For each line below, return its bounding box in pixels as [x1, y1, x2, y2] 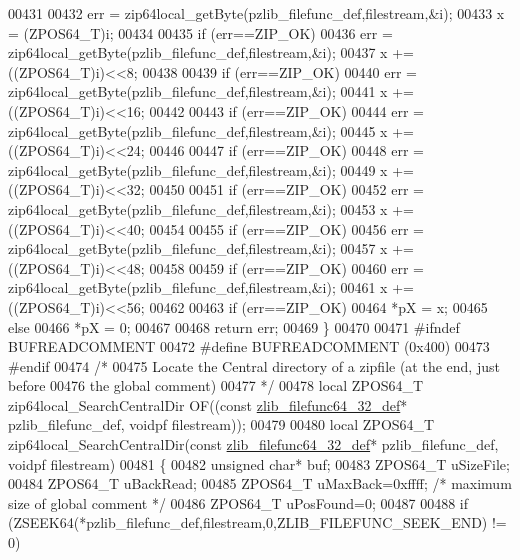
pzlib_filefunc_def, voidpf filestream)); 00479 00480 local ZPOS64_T [8, 414, 435, 435]
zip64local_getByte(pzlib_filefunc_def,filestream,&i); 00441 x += [8, 81, 414, 102]
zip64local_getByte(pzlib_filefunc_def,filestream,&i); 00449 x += [8, 159, 414, 180]
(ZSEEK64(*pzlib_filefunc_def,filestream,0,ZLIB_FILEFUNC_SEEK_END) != [8, 512, 507, 533]
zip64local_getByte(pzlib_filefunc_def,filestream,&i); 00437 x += [8, 42, 414, 63]
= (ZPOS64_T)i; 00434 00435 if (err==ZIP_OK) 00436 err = [8, 22, 393, 43]
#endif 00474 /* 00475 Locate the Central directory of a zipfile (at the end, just [8, 355, 500, 376]
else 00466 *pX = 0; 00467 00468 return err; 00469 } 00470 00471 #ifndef [8, 316, 460, 337]
